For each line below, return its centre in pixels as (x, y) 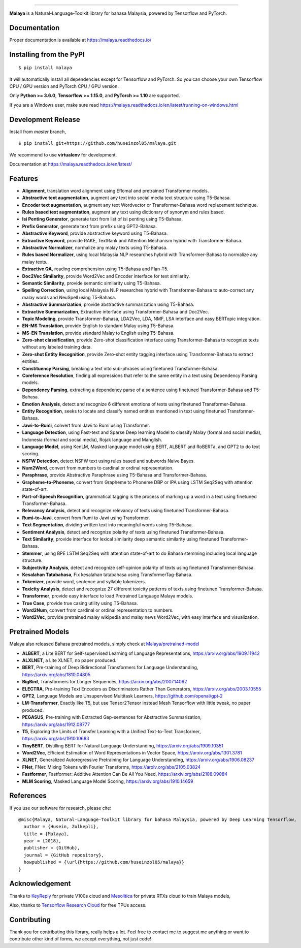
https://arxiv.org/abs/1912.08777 (56, 724)
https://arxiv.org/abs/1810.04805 (56, 674)
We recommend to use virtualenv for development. (63, 154)
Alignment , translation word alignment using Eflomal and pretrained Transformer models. (115, 191)
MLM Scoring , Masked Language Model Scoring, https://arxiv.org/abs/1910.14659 (108, 781)
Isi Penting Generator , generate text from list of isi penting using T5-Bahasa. (103, 219)
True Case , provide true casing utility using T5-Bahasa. (80, 603)
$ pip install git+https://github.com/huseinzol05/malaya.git (97, 143)
